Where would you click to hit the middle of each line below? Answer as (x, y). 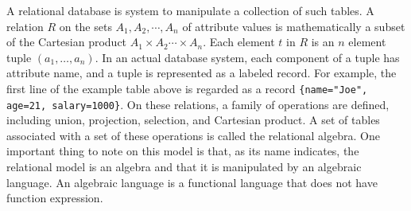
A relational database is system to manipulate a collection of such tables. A (190, 10)
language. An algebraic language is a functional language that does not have (192, 182)
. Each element (239, 42)
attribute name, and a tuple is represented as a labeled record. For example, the (202, 73)
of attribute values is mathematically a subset (294, 26)
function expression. (55, 198)
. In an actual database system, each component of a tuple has (247, 57)
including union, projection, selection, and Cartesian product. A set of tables (193, 120)
